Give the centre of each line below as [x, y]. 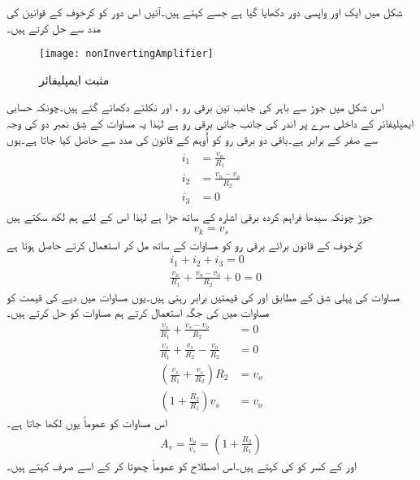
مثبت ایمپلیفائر [74, 79]
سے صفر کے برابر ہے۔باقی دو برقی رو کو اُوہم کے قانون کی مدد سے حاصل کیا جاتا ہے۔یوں [192, 138]
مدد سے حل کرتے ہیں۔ [54, 27]
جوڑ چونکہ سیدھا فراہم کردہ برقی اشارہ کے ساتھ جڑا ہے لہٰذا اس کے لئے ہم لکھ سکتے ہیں [190, 216]
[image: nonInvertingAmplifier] [126, 54]
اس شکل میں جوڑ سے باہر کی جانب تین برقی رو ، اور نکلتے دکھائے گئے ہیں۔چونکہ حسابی [195, 107]
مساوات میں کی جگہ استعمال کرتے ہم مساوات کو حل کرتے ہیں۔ [138, 312]
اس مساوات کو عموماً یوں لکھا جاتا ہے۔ [87, 423]
